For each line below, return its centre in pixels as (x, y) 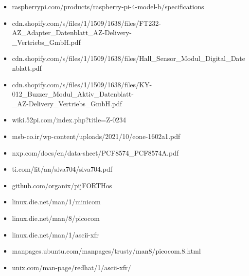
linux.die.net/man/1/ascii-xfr (55, 234)
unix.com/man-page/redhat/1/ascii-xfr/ (71, 267)
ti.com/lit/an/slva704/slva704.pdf (62, 169)
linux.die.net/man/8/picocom (56, 218)
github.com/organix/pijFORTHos (62, 185)
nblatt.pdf (27, 68)
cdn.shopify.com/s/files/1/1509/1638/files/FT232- (86, 23)
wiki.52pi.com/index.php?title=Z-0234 (69, 120)
